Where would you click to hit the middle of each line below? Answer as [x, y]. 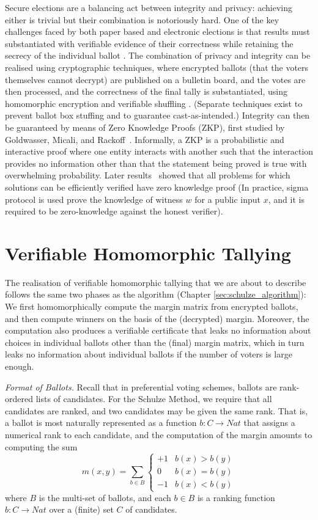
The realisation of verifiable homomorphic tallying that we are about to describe [156, 282]
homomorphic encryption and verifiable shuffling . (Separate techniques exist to [154, 103]
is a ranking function [236, 497]
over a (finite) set [81, 509]
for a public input [228, 199]
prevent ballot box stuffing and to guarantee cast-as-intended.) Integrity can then [157, 115]
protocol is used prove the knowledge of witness [94, 199]
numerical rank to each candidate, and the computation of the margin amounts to [159, 434]
